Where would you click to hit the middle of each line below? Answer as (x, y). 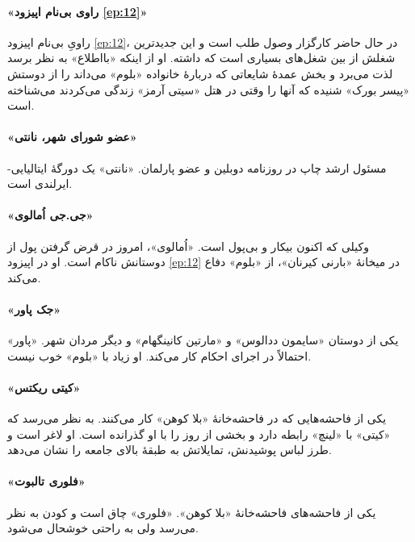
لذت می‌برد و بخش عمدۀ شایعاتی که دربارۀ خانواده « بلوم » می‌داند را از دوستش (200, 73)
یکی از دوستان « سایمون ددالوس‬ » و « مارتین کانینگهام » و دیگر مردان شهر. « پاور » (203, 340)
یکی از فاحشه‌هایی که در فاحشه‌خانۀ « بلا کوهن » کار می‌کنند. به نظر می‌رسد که (197, 418)
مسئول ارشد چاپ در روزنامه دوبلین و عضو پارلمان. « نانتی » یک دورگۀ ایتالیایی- (197, 167)
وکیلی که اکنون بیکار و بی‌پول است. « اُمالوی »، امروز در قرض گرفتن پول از (188, 246)
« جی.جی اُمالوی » (50, 215)
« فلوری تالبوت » (46, 481)
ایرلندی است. (40, 183)
